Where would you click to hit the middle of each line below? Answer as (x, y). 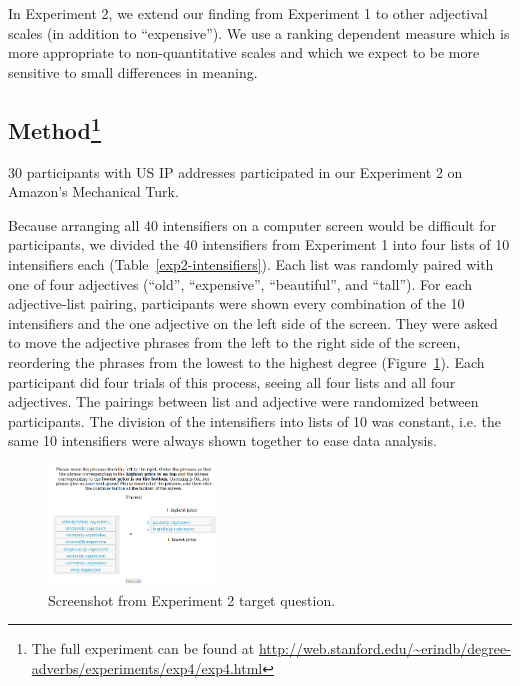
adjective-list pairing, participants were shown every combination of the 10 (236, 303)
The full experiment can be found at (143, 648)
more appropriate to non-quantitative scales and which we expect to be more (244, 52)
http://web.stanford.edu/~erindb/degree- (384, 648)
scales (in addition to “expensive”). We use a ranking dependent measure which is (259, 32)
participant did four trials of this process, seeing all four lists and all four (232, 381)
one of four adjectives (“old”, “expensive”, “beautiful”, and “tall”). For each (240, 283)
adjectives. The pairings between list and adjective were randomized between (243, 401)
